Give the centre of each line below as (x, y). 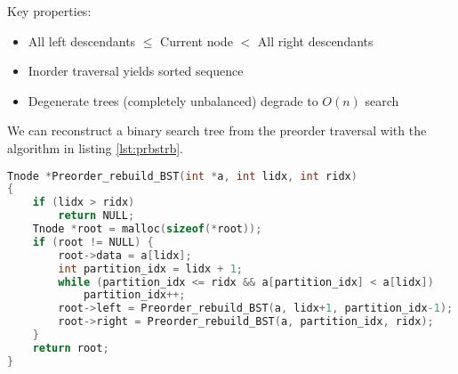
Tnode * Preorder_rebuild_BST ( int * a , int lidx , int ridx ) (182, 176)
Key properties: (49, 11)
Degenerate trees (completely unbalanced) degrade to (173, 100)
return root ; (71, 348)
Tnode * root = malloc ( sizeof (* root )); (147, 229)
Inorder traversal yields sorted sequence (136, 71)
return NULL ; (96, 216)
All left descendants (82, 41)
